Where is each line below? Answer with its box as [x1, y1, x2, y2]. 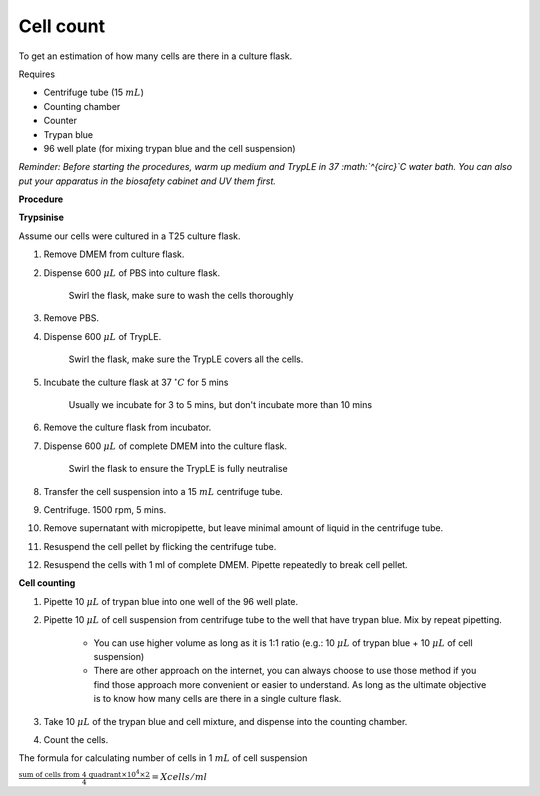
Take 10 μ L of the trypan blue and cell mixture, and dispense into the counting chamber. [43, 715, 408, 727]
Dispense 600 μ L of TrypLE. [43, 330, 162, 342]
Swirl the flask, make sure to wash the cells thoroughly [68, 290, 294, 302]
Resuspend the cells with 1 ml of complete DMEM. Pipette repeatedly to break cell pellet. [43, 559, 409, 571]
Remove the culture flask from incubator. [43, 421, 212, 434]
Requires [18, 68, 55, 80]
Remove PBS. [43, 312, 100, 324]
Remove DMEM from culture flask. [43, 248, 185, 260]
